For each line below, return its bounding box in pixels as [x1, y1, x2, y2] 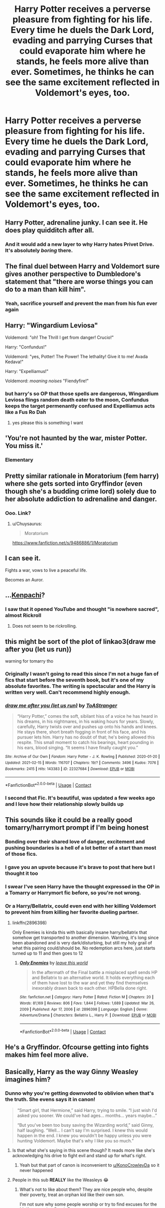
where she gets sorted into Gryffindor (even [5, 479, 142, 488]
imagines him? [5, 1075, 51, 1083]
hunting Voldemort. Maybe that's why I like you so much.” [17, 1138, 134, 1143]
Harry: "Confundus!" [5, 344, 47, 350]
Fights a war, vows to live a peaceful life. [5, 567, 87, 573]
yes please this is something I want [12, 420, 83, 426]
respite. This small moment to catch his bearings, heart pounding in [17, 739, 154, 745]
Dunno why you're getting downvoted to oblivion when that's [5, 1090, 154, 1097]
